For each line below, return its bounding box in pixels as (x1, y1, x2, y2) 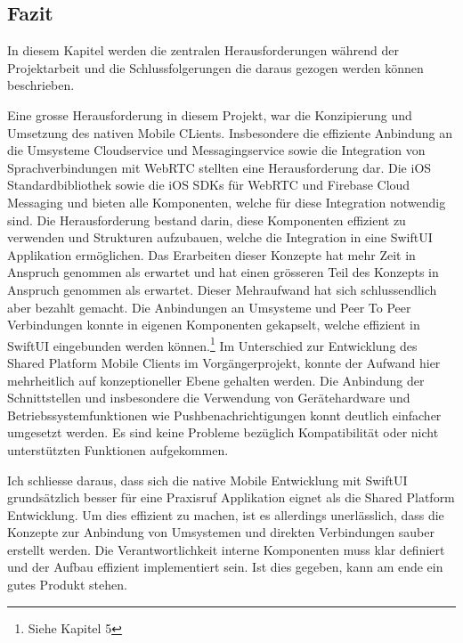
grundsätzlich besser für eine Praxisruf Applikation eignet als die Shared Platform (7, 488, 455, 507)
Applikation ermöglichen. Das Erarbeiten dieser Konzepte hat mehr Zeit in (7, 245, 416, 264)
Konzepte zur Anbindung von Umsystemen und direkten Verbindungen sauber (7, 523, 435, 541)
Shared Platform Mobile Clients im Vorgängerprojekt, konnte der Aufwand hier (7, 353, 441, 371)
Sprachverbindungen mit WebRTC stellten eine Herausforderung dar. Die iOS (7, 158, 432, 176)
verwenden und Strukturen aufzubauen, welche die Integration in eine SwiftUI (7, 228, 433, 247)
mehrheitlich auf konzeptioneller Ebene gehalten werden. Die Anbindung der (7, 370, 425, 389)
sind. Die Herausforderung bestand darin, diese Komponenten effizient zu (7, 210, 406, 229)
